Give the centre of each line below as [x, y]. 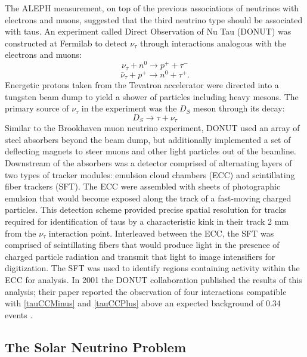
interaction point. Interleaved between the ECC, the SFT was [161, 233]
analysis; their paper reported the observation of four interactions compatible [146, 291]
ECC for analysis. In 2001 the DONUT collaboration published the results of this [153, 279]
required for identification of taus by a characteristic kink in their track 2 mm [147, 221]
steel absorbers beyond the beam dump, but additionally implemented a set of [148, 139]
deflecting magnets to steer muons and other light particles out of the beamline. [151, 151]
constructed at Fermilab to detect [66, 43]
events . [19, 314]
